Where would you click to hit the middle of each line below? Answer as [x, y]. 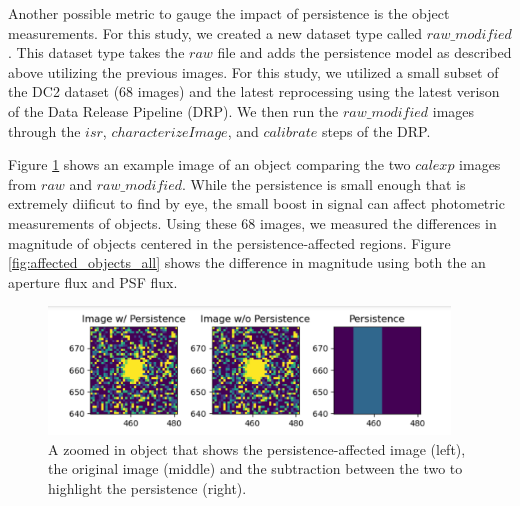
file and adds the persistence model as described [364, 52]
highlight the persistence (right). [147, 487]
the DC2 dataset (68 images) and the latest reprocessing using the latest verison [254, 91]
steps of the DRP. [376, 130]
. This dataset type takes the [96, 52]
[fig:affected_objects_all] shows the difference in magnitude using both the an [247, 262]
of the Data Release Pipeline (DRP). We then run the [173, 110]
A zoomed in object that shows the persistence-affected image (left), [257, 448]
